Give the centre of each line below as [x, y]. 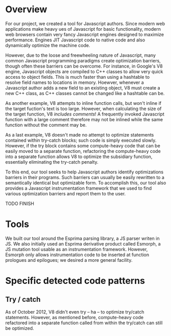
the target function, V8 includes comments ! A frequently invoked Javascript [85, 114]
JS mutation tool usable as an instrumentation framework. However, [77, 249]
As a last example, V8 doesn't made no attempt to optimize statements [80, 135]
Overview [26, 9]
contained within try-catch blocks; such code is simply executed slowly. [81, 140]
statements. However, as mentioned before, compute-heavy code [75, 317]
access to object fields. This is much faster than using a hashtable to [77, 77]
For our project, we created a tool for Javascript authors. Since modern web [85, 24]
